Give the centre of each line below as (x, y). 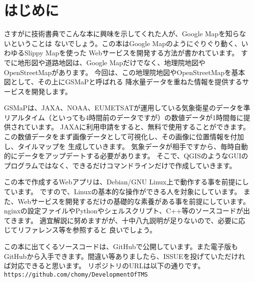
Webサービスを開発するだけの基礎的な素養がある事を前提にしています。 (134, 201)
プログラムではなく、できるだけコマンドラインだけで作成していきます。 (120, 165)
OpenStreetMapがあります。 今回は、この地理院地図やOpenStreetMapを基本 (125, 72)
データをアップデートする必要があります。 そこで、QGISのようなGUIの (133, 156)
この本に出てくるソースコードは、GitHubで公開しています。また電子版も (121, 246)
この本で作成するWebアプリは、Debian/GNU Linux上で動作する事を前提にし (127, 182)
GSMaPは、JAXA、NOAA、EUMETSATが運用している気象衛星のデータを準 (127, 108)
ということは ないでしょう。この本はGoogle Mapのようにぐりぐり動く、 (126, 43)
